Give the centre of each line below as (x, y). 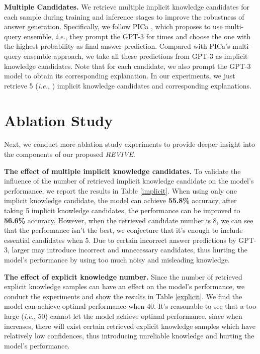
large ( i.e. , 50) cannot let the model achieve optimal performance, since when (123, 316)
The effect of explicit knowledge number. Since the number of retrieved (123, 276)
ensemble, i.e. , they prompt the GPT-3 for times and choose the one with (137, 36)
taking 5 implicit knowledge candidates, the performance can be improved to (122, 210)
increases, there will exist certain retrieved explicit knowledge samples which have (130, 326)
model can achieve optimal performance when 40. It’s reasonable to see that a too (130, 306)
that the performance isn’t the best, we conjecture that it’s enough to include (123, 230)
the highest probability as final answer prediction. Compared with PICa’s (117, 46)
